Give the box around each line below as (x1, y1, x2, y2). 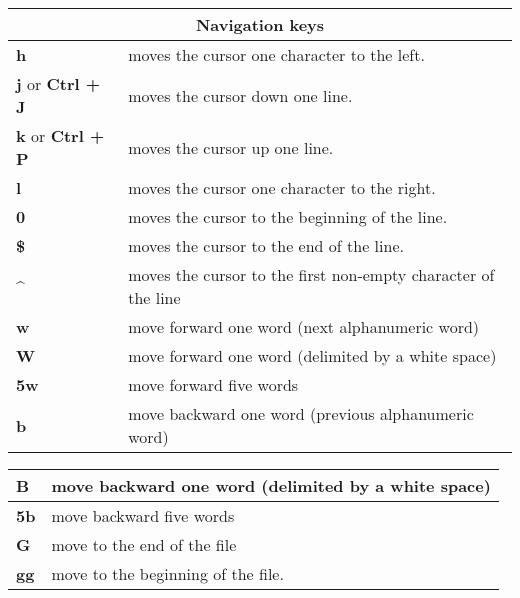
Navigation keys (195, 13, 325, 36)
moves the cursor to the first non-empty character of (128, 263, 495, 286)
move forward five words (128, 373, 299, 396)
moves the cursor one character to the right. (128, 176, 436, 199)
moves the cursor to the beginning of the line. (128, 205, 448, 228)
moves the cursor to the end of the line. (128, 234, 404, 257)
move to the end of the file (51, 533, 237, 556)
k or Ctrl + (16, 124, 105, 147)
